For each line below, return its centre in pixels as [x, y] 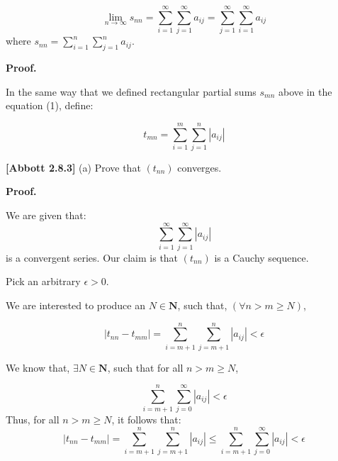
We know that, [38, 367]
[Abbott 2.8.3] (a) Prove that [73, 167]
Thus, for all [33, 420]
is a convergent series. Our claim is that [92, 257]
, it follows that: [146, 420]
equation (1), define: [50, 105]
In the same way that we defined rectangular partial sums [131, 91]
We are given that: [46, 215]
